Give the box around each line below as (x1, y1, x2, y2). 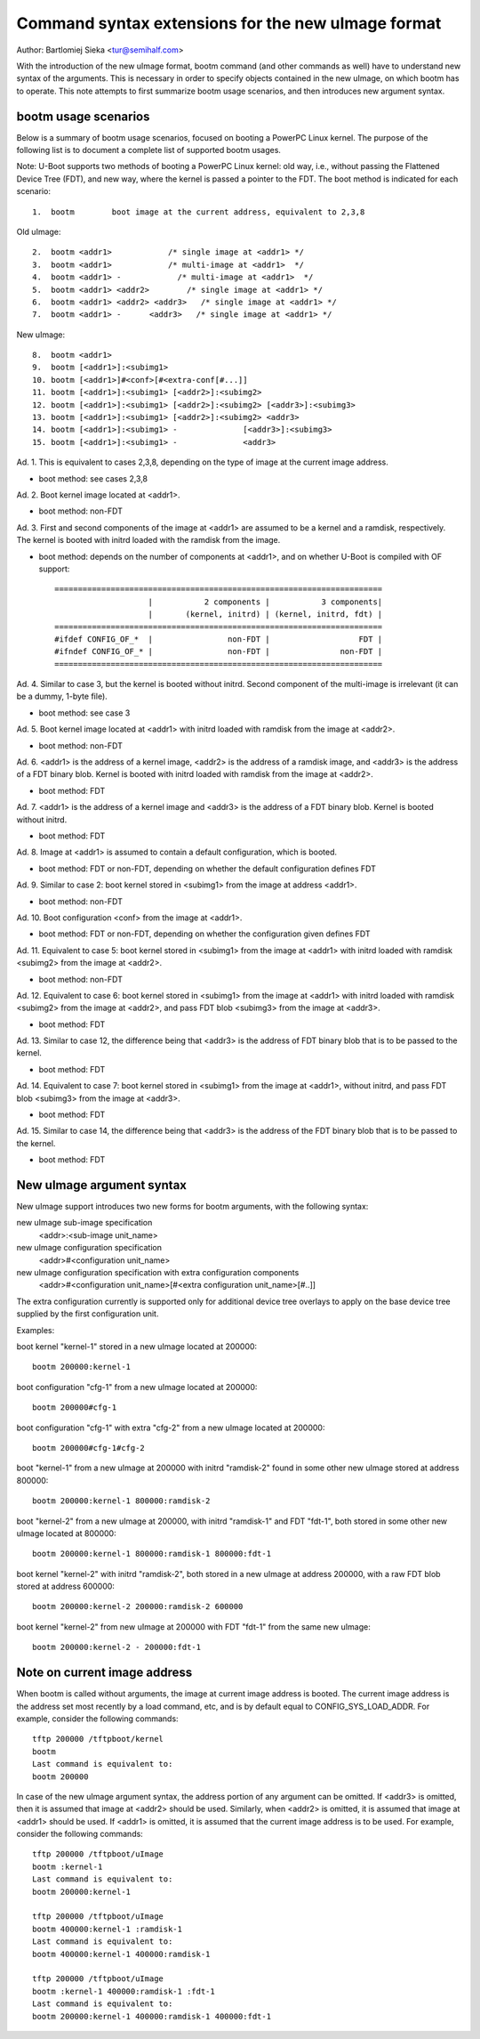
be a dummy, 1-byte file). (16, 691, 108, 702)
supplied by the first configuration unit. (16, 1308, 159, 1319)
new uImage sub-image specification (16, 1218, 153, 1228)
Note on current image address (16, 1665, 193, 1680)
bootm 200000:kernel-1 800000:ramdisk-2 (32, 1496, 211, 1506)
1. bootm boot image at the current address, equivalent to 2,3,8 (32, 206, 365, 217)
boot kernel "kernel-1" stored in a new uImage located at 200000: (16, 1341, 258, 1352)
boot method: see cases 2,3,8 (38, 473, 148, 484)
